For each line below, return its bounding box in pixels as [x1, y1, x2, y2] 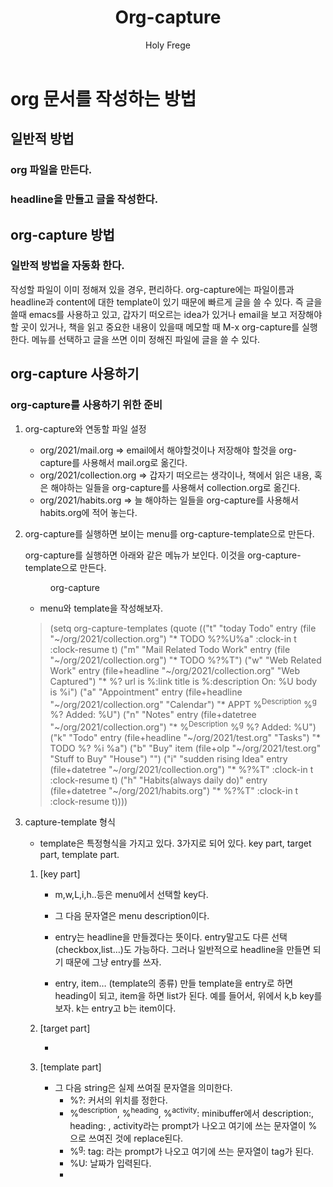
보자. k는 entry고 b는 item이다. [54, 1002, 177, 1014]
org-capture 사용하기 [10, 366, 140, 383]
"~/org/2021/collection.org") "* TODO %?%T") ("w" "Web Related [49, 654, 322, 666]
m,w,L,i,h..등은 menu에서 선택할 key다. [54, 888, 209, 900]
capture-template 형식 [24, 816, 116, 828]
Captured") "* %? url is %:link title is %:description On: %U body [49, 675, 318, 687]
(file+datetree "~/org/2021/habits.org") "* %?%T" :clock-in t [49, 784, 299, 796]
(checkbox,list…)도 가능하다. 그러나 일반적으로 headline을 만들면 [54, 943, 311, 955]
